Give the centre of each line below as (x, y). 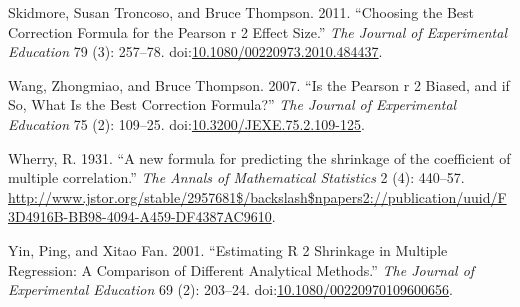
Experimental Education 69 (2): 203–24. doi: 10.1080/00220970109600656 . (230, 289)
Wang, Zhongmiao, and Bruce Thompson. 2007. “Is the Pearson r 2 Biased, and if (259, 84)
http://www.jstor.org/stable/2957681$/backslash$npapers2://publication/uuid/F (257, 196)
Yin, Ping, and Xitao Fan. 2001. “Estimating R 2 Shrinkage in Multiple (228, 249)
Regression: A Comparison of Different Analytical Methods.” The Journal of (241, 269)
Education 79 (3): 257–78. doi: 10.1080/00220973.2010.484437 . (195, 51)
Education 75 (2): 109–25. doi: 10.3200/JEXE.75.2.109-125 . (186, 123)
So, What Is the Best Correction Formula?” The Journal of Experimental (232, 104)
